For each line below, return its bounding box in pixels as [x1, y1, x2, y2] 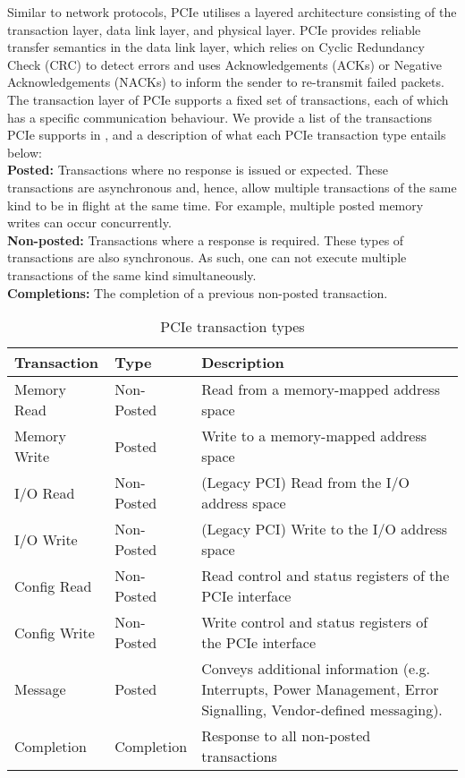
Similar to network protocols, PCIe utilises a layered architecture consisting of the [7, 3, 457, 21]
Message [14, 679, 66, 700]
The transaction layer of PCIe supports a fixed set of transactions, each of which [7, 90, 449, 108]
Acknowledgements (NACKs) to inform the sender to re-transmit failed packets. [7, 73, 444, 91]
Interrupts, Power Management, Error [201, 679, 439, 700]
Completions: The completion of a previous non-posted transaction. [7, 283, 388, 302]
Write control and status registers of [201, 611, 428, 633]
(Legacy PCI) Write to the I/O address [201, 518, 448, 540]
